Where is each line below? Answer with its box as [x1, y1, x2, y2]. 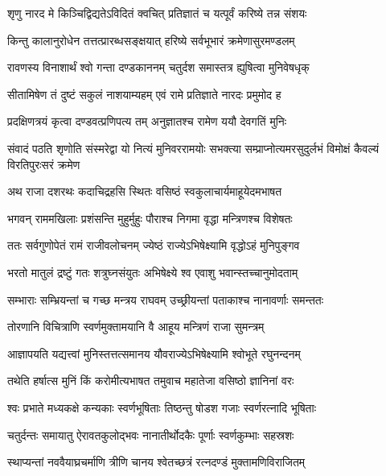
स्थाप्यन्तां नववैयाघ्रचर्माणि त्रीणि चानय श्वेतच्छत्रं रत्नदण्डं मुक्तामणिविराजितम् [7, 453, 306, 470]
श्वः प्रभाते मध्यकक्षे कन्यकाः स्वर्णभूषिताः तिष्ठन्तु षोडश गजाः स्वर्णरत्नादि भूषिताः [7, 399, 316, 416]
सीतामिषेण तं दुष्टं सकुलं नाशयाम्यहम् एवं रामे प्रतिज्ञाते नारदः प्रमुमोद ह [7, 85, 281, 102]
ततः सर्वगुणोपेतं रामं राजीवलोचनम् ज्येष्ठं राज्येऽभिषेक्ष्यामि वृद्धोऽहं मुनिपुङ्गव [7, 237, 300, 254]
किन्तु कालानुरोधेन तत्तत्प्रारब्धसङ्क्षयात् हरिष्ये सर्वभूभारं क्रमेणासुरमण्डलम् [7, 31, 295, 48]
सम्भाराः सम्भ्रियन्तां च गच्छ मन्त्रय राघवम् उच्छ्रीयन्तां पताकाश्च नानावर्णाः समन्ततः [7, 291, 324, 308]
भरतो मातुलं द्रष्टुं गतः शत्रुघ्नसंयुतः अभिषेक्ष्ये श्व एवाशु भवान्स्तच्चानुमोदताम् [7, 263, 298, 280]
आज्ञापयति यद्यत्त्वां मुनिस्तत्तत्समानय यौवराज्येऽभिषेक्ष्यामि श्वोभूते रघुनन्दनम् [7, 345, 301, 362]
